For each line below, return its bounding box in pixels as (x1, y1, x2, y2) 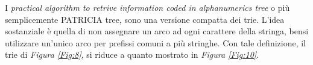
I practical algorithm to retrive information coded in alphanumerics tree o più (5, 1, 290, 13)
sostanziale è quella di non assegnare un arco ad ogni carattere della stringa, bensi (5, 25, 309, 37)
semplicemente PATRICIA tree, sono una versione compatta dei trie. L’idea (5, 13, 285, 25)
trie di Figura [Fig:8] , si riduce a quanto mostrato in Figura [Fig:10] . (5, 48, 259, 61)
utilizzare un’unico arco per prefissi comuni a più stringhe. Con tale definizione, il (5, 36, 306, 49)
